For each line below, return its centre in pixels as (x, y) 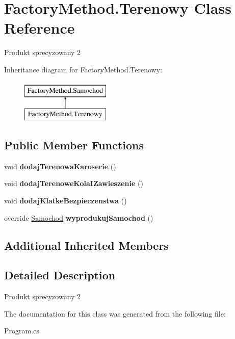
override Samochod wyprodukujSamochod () (79, 217)
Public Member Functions (74, 145)
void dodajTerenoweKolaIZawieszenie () (74, 183)
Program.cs (22, 331)
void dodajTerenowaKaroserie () (60, 166)
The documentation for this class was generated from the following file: (115, 313)
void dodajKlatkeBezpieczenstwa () (66, 201)
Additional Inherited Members (86, 245)
